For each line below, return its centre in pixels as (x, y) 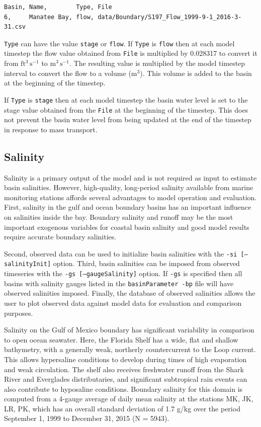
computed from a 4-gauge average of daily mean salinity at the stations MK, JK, (129, 399)
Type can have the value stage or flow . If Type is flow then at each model (119, 43)
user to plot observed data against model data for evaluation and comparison (123, 303)
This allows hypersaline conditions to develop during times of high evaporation (125, 359)
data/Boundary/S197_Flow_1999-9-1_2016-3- (170, 17)
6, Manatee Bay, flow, (49, 17)
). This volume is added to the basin (196, 73)
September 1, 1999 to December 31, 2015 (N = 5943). (87, 418)
